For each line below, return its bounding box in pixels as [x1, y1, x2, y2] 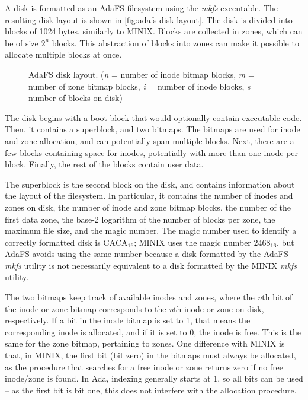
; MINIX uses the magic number [134, 236, 251, 248]
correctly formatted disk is [5, 236, 101, 248]
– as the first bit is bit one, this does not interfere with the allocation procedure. [5, 383, 297, 396]
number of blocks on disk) [28, 91, 123, 104]
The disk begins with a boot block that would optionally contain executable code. [5, 111, 302, 123]
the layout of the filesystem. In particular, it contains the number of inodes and [5, 189, 293, 202]
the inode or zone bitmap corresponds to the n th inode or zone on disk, [5, 302, 264, 315]
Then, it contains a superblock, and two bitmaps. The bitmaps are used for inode [5, 123, 300, 135]
